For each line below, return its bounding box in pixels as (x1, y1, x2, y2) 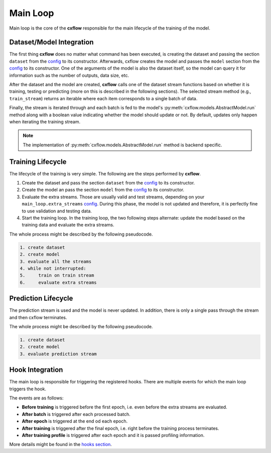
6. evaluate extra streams (20, 280, 97, 285)
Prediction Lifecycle (9, 294, 73, 303)
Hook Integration (9, 366, 63, 374)
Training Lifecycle (9, 157, 67, 166)
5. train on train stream (20, 273, 94, 278)
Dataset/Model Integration (9, 38, 94, 47)
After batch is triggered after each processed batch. (22, 411, 130, 417)
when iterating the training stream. (9, 118, 80, 125)
